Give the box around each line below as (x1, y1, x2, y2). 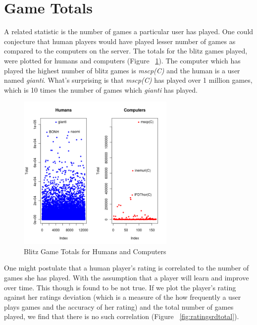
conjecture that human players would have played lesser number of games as (4, 36, 236, 46)
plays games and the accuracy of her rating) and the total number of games (4, 301, 234, 312)
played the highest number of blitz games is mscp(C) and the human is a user (4, 65, 240, 75)
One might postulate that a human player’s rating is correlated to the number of (4, 263, 249, 273)
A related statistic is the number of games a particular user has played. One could (4, 26, 254, 37)
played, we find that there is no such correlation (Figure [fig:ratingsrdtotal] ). (4, 311, 239, 322)
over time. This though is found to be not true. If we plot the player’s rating (4, 282, 236, 292)
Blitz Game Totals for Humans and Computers (24, 246, 166, 256)
